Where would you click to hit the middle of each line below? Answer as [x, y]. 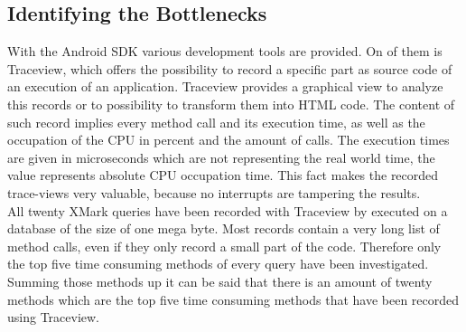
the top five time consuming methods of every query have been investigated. [218, 264]
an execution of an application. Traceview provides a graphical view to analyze [225, 86]
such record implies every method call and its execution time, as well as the [216, 122]
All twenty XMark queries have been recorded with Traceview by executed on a [228, 210]
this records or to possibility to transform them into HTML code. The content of [231, 104]
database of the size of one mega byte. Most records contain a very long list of [224, 228]
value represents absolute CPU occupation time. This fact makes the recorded [223, 175]
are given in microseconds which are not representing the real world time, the [221, 157]
